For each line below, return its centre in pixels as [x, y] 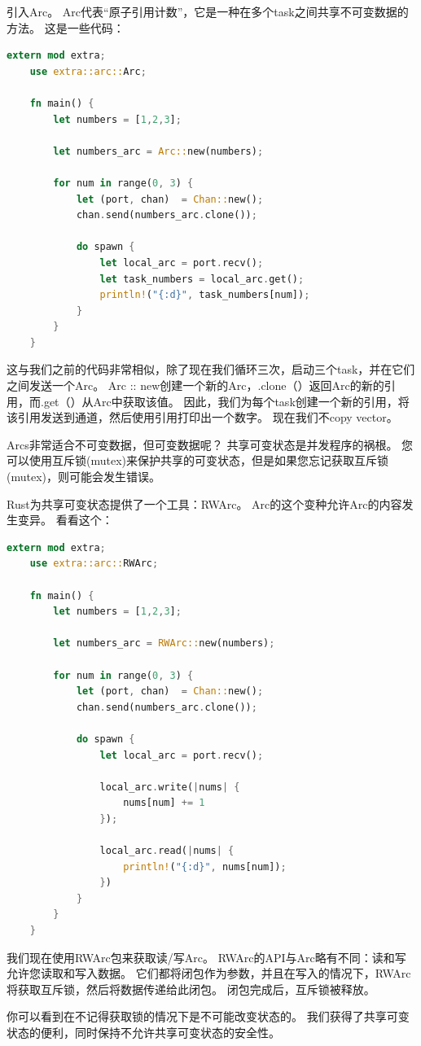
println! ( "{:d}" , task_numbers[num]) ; [205, 295]
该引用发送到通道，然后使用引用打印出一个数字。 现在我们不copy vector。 [202, 417]
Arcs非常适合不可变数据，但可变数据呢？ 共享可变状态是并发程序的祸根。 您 [210, 444]
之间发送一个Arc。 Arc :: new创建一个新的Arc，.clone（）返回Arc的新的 [195, 385]
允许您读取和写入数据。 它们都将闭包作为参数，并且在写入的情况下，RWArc [209, 973]
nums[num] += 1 [164, 803]
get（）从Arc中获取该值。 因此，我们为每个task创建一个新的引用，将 [226, 401]
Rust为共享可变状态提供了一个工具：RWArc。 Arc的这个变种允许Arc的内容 [204, 503]
